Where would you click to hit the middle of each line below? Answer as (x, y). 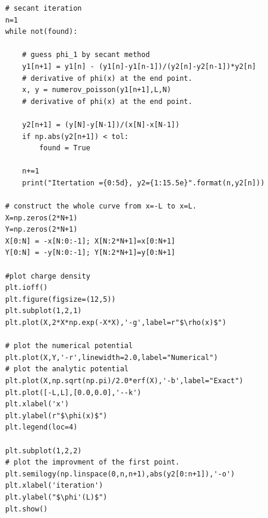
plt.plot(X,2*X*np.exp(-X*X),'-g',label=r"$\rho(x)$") (116, 323)
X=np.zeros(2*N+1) (41, 218)
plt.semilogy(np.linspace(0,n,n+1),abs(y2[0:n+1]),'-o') (120, 474)
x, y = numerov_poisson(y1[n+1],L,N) (97, 90)
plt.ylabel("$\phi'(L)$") (56, 497)
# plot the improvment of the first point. (92, 462)
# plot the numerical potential (69, 346)
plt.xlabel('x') (37, 404)
